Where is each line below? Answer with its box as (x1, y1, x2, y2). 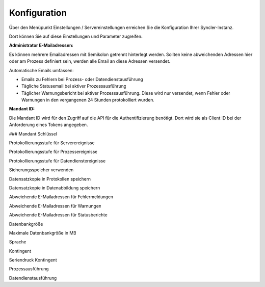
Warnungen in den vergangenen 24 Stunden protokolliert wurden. (21, 97, 155, 103)
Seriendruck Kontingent (9, 257, 57, 263)
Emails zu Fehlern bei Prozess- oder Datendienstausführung (21, 76, 143, 82)
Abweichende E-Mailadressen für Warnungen (9, 203, 102, 209)
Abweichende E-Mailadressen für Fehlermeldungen (9, 194, 113, 200)
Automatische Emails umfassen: (9, 67, 74, 73)
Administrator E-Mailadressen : (9, 42, 74, 49)
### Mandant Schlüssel (9, 130, 57, 137)
